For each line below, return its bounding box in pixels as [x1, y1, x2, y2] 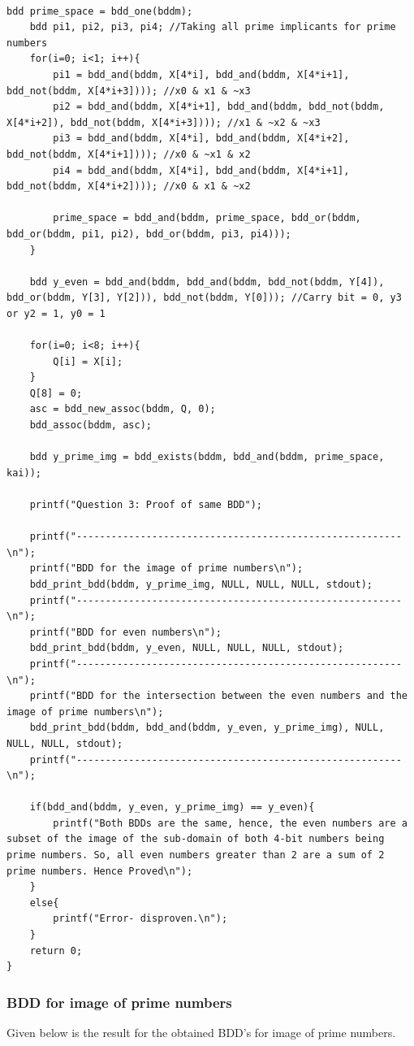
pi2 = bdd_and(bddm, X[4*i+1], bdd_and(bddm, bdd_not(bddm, [53, 101, 385, 113]
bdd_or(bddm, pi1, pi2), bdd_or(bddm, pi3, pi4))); [6, 228, 291, 240]
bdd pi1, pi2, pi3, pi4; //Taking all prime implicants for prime [29, 21, 396, 33]
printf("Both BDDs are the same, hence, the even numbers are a [53, 817, 408, 829]
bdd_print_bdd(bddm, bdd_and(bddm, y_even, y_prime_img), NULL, [29, 722, 385, 734]
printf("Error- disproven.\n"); [53, 913, 228, 925]
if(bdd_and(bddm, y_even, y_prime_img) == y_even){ [29, 801, 315, 814]
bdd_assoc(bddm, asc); [29, 419, 152, 432]
